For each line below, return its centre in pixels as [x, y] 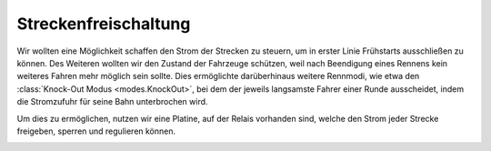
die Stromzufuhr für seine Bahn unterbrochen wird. [112, 102]
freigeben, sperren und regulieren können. [96, 131]
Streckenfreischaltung [104, 24]
